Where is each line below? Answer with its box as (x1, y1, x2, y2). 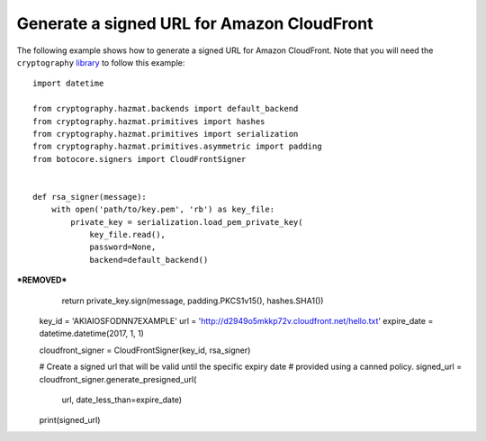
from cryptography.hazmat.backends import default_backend (32, 103, 299, 114)
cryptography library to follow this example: (16, 57, 185, 67)
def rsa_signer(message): (32, 192, 148, 202)
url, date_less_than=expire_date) (61, 394, 183, 405)
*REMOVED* (16, 274, 67, 285)
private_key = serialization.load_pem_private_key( (70, 217, 303, 227)
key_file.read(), (89, 229, 166, 240)
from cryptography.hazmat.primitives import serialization (32, 129, 299, 139)
